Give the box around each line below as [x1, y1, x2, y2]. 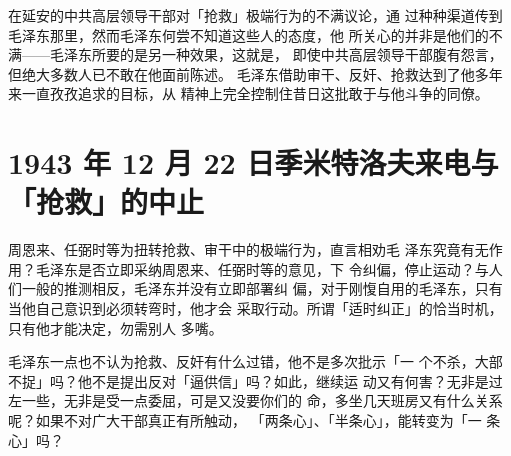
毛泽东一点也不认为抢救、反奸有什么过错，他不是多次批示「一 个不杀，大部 [8, 351, 503, 372]
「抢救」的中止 [8, 181, 205, 222]
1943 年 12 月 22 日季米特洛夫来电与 [8, 142, 499, 183]
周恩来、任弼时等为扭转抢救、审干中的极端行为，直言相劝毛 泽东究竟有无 [8, 239, 489, 260]
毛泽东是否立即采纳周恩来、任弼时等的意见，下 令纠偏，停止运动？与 [35, 258, 489, 279]
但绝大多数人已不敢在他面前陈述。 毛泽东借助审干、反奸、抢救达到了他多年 [8, 63, 503, 84]
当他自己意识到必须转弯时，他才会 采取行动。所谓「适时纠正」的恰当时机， [8, 298, 503, 319]
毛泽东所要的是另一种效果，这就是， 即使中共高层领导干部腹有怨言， [49, 44, 503, 65]
